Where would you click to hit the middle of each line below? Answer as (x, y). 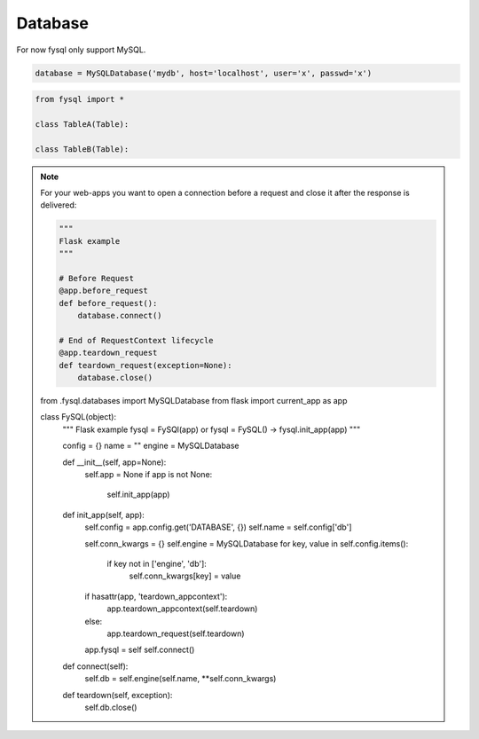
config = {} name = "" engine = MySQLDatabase (151, 446)
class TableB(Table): (82, 149)
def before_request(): (108, 303)
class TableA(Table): (82, 124)
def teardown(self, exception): (118, 695)
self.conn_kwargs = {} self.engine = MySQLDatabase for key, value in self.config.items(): (247, 543)
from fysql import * (79, 99)
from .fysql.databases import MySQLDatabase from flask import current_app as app (194, 401)
